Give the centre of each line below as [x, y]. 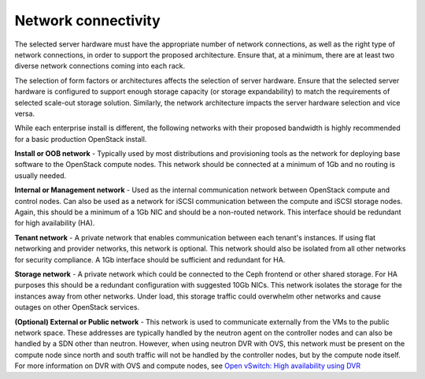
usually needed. [41, 175]
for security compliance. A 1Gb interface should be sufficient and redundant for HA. [150, 259]
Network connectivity [87, 20]
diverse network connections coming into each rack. [100, 66]
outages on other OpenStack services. [77, 307]
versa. [25, 113]
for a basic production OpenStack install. [81, 139]
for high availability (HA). [55, 223]
